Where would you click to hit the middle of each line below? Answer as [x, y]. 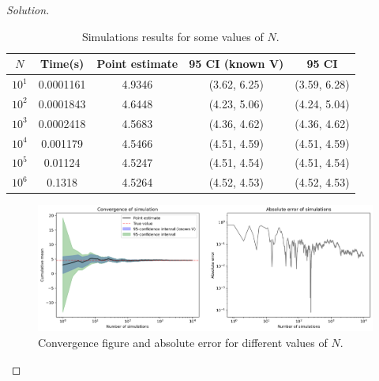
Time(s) [62, 64]
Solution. [28, 9]
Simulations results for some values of [173, 36]
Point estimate [137, 64]
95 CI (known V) [236, 64]
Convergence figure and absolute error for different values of [183, 342]
